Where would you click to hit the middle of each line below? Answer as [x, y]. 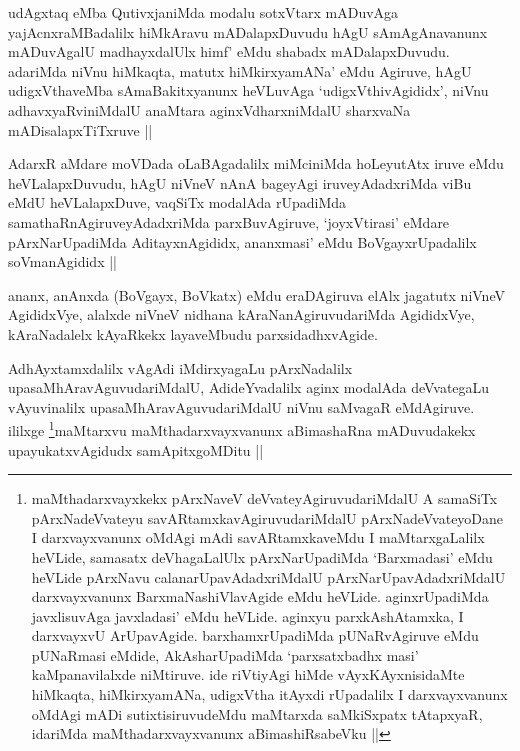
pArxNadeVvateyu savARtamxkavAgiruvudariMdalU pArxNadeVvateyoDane [267, 517]
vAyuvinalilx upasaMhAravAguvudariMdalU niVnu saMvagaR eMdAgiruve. [241, 406]
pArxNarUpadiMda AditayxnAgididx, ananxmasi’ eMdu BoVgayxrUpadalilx [242, 241]
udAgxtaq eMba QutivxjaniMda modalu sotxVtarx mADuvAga [203, 12]
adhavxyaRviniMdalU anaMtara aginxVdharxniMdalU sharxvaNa [209, 109]
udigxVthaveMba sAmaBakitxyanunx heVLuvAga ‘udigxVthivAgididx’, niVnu [248, 90]
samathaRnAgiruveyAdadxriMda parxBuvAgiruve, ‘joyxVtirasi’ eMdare [229, 221]
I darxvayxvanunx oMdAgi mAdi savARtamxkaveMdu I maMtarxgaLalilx [258, 537]
